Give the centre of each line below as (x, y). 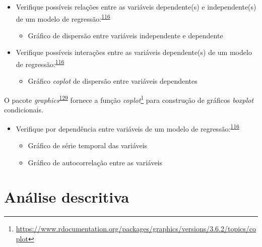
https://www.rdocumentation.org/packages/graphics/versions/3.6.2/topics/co (136, 229)
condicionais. (24, 110)
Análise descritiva (67, 197)
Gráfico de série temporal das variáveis (88, 145)
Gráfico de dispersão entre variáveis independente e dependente (125, 35)
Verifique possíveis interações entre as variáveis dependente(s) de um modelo (134, 52)
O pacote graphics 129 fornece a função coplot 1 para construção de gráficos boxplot (129, 99)
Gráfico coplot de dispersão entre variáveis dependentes (113, 81)
